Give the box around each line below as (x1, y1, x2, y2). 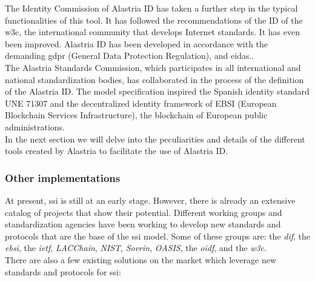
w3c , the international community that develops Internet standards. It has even (5, 25, 300, 38)
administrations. (5, 120, 65, 133)
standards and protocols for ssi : (5, 265, 121, 278)
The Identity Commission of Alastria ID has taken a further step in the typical (5, 2, 298, 14)
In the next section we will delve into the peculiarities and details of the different (5, 132, 305, 145)
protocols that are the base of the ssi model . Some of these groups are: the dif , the (5, 229, 311, 242)
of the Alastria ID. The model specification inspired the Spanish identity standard (5, 85, 310, 98)
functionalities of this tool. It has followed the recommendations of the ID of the (5, 13, 303, 26)
